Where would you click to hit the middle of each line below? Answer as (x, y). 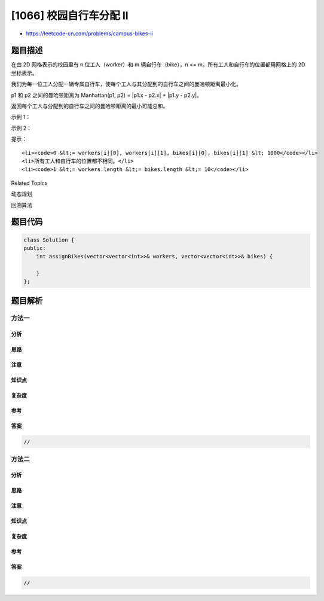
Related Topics (29, 183)
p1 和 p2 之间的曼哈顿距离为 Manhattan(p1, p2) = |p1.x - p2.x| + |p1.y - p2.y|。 (107, 95)
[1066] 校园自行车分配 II (70, 16)
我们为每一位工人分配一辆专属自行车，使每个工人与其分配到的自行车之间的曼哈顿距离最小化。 (126, 84)
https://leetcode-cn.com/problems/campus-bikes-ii (90, 33)
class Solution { (49, 240)
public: (35, 248)
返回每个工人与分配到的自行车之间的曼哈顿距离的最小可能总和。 (90, 106)
